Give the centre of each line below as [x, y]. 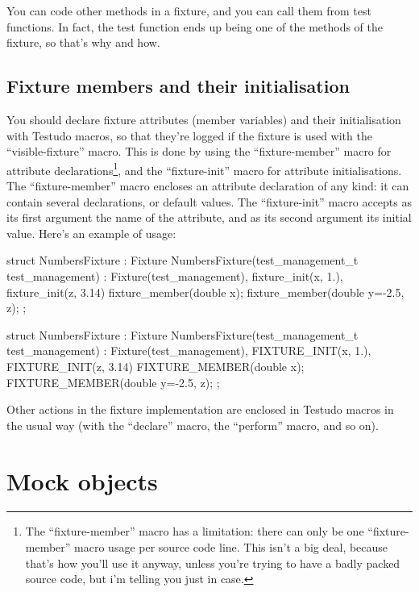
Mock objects [82, 480]
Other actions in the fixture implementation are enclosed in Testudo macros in [200, 409]
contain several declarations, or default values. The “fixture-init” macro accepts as [209, 201]
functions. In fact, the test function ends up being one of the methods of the [195, 26]
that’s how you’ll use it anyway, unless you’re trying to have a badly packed [213, 563]
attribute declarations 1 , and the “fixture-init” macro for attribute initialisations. [204, 169]
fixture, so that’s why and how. [83, 42]
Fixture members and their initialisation [178, 86]
